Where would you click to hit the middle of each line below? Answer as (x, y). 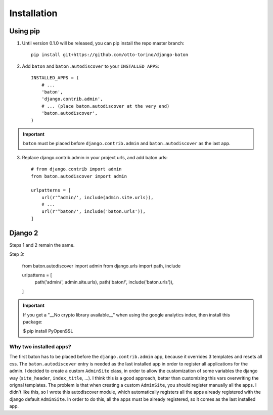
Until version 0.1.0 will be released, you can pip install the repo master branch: (103, 43)
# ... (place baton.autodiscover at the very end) (105, 106)
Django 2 (24, 233)
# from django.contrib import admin (76, 169)
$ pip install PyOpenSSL (48, 331)
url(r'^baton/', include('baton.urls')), (94, 212)
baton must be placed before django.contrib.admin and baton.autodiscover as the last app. (127, 144)
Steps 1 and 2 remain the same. (42, 245)
